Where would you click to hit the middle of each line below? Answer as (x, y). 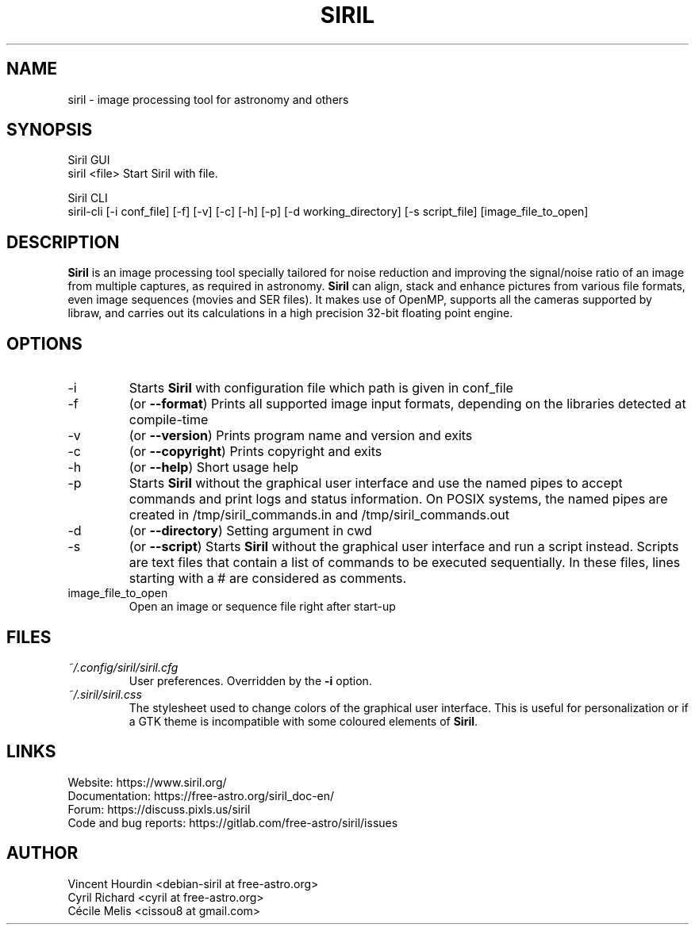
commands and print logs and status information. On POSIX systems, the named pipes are (398, 499)
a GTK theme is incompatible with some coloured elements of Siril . (303, 721)
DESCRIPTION (63, 242)
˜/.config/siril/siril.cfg (123, 667)
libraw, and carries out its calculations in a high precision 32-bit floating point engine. (290, 313)
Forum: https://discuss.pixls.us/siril (159, 809)
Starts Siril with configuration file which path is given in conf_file (321, 388)
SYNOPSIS (50, 130)
